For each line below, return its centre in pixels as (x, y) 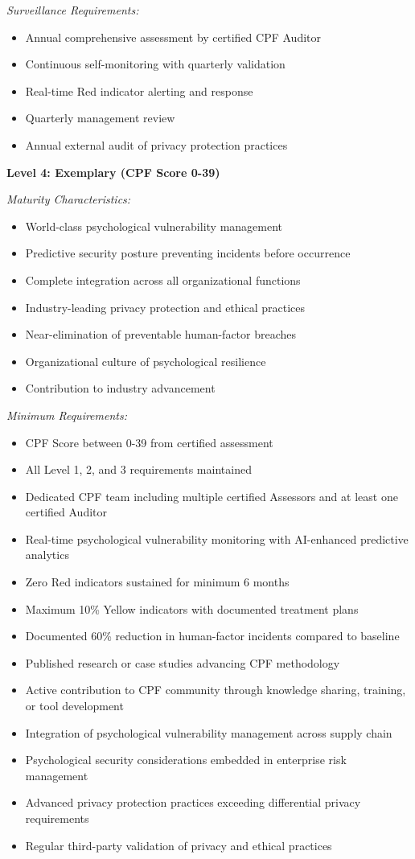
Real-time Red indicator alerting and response (139, 90)
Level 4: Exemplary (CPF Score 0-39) (113, 172)
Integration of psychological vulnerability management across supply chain (209, 732)
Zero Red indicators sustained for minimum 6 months (157, 582)
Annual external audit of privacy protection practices (156, 144)
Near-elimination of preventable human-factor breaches (161, 334)
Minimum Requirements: (67, 415)
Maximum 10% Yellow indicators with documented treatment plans (192, 608)
